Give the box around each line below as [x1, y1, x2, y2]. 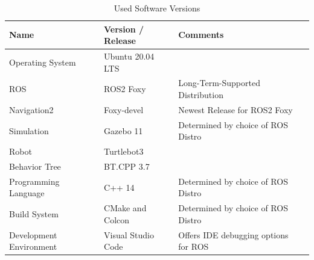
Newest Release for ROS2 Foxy [178, 103, 293, 116]
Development [9, 228, 57, 241]
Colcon [104, 213, 130, 226]
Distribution [178, 88, 223, 101]
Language [9, 187, 45, 199]
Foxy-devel [104, 103, 144, 116]
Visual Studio [104, 228, 154, 241]
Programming [9, 175, 60, 187]
